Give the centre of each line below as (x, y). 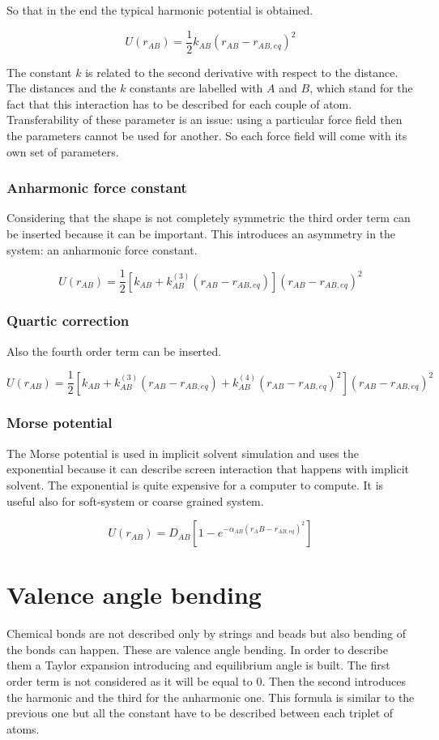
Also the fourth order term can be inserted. (114, 351)
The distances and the (62, 88)
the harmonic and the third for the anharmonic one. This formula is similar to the (211, 697)
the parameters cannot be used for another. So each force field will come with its (207, 136)
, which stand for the (361, 88)
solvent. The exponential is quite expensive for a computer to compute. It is (195, 484)
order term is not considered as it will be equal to (130, 681)
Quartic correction (68, 321)
